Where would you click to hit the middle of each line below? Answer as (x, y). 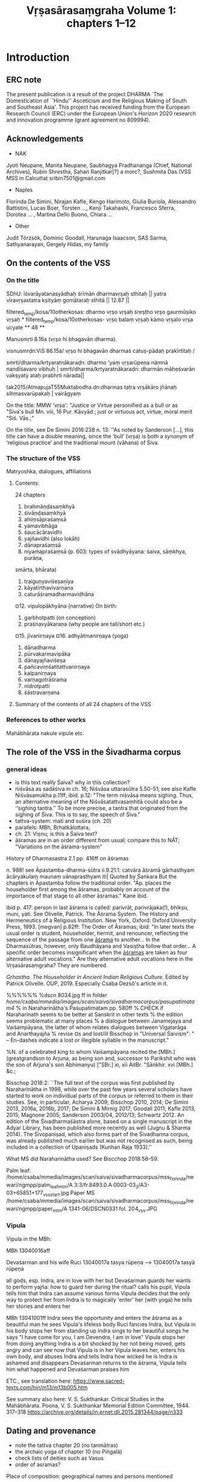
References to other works (46, 720)
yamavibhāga (41, 526)
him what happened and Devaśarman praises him (68, 1369)
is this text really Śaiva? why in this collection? (72, 782)
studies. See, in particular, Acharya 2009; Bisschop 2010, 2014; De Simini (97, 1102)
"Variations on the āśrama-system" (58, 847)
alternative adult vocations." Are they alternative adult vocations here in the (100, 959)
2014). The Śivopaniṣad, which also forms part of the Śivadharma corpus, (98, 1134)
